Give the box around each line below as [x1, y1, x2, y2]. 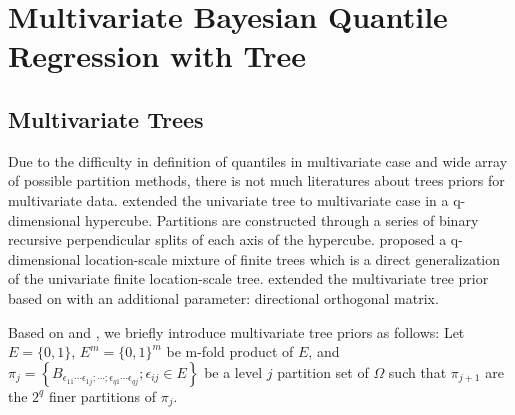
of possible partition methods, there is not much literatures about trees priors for [8, 170, 505, 191]
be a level [204, 361, 263, 382]
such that [388, 361, 447, 382]
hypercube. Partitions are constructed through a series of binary [85, 209, 479, 230]
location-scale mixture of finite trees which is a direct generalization [85, 248, 500, 269]
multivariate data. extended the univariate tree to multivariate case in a [8, 189, 449, 210]
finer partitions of [48, 385, 157, 406]
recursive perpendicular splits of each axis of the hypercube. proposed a [8, 229, 447, 250]
